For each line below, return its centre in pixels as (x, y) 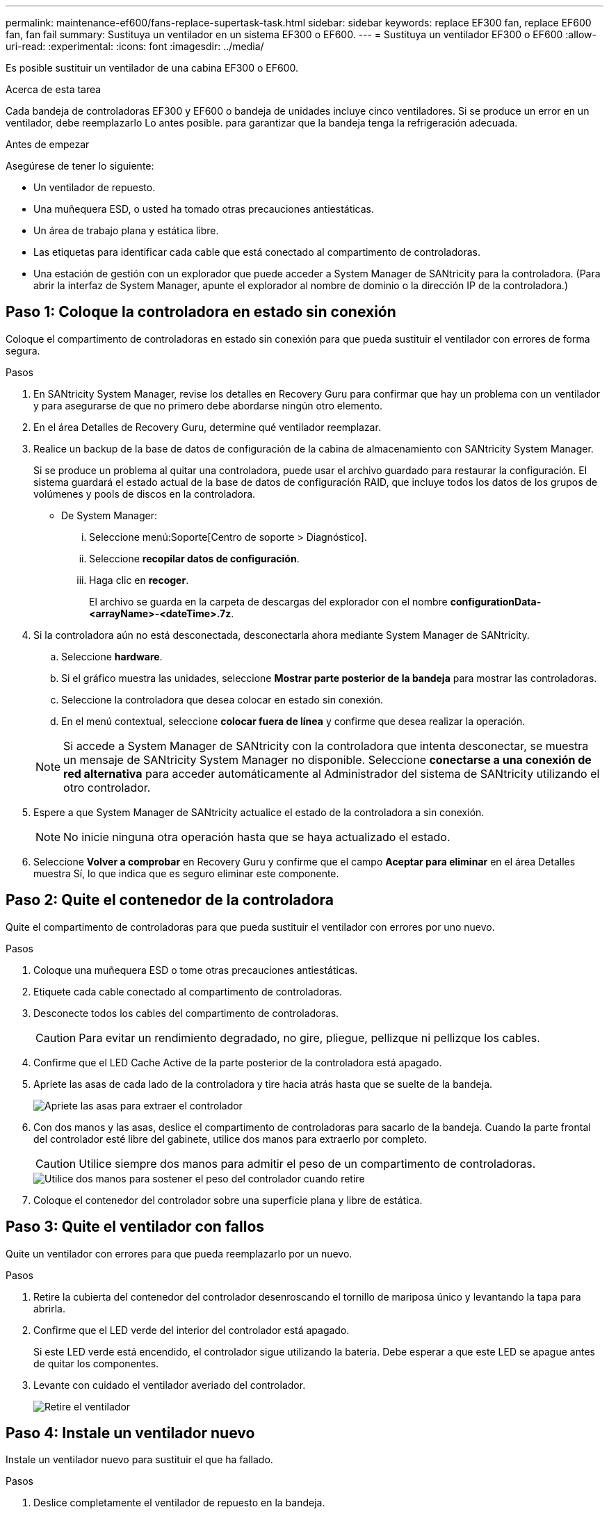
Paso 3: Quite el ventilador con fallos (135, 1227)
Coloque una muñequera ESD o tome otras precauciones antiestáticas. (196, 970)
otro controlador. (107, 787)
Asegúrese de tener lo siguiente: (80, 166)
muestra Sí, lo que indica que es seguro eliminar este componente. (186, 873)
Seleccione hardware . (112, 656)
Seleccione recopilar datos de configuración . (194, 558)
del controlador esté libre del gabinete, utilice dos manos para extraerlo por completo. (230, 1139)
